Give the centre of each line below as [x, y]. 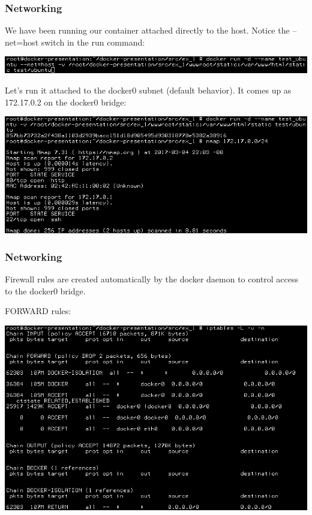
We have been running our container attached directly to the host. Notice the [147, 30]
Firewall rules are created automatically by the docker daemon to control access [152, 279]
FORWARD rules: [38, 311]
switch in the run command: [93, 42]
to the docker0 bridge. [45, 290]
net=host [22, 42]
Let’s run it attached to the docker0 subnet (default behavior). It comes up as [148, 90]
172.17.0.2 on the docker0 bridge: [66, 102]
